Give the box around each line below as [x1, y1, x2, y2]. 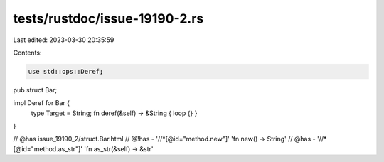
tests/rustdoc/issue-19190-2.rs [13, 11, 204, 26]
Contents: [13, 48, 42, 57]
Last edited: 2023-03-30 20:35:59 [13, 36, 114, 44]
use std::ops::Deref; [28, 67, 104, 75]
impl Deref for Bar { [13, 99, 70, 107]
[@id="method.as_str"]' [13, 144, 83, 153]
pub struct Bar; [13, 85, 57, 94]
